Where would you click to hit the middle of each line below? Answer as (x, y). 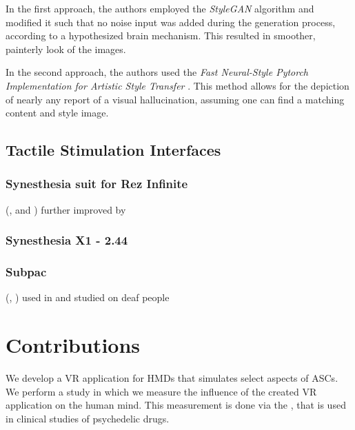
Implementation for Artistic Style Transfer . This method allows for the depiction (177, 85)
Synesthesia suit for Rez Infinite (97, 184)
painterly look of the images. (66, 49)
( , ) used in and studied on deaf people (88, 297)
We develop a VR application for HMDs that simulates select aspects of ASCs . (172, 378)
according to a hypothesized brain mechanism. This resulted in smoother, (161, 35)
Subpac (26, 272)
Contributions (73, 345)
